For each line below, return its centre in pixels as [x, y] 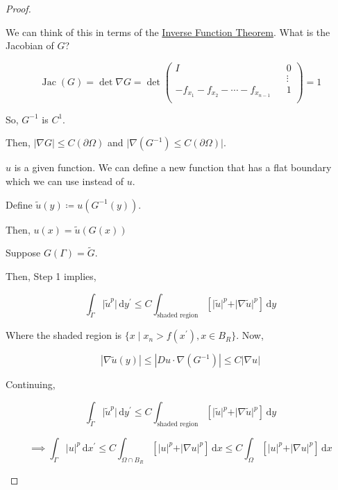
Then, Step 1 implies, [51, 276]
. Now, [250, 335]
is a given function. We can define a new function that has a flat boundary [173, 167]
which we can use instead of [65, 181]
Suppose [23, 253]
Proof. [18, 8]
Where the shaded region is [64, 335]
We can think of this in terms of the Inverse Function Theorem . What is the [168, 32]
